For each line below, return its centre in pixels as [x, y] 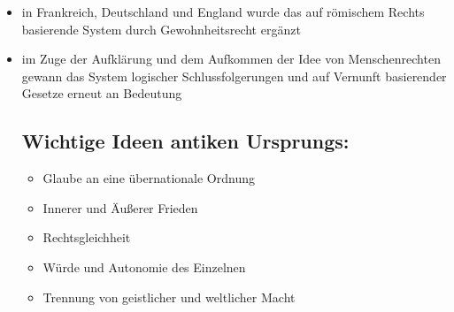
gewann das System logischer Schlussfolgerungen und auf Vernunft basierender [234, 76]
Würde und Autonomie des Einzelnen [144, 266]
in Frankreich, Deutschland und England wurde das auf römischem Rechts [223, 11]
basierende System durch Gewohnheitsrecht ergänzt [161, 29]
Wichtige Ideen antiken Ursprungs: [185, 141]
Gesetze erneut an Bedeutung [102, 93]
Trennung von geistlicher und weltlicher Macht [169, 297]
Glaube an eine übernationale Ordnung [149, 178]
